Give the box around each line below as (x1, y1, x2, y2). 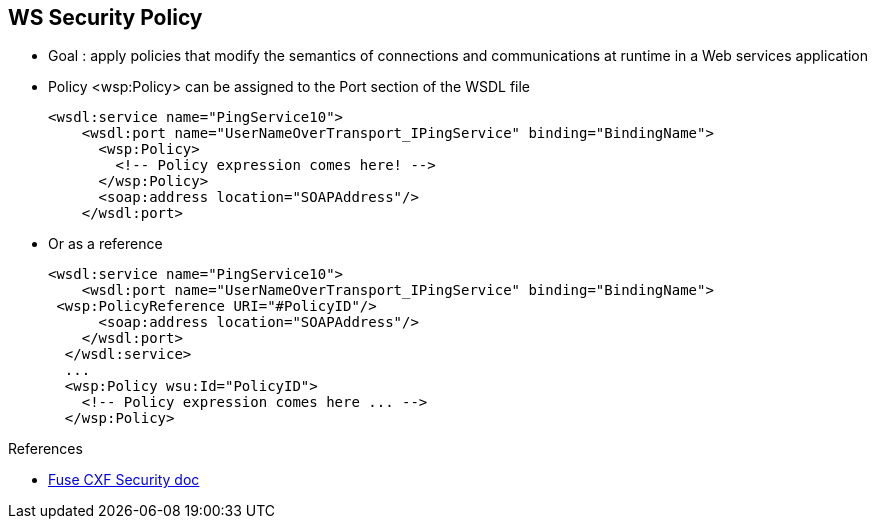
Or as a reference (48, 235, 163, 253)
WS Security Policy (8, 5, 203, 30)
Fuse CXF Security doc (48, 471, 200, 489)
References (8, 440, 83, 458)
